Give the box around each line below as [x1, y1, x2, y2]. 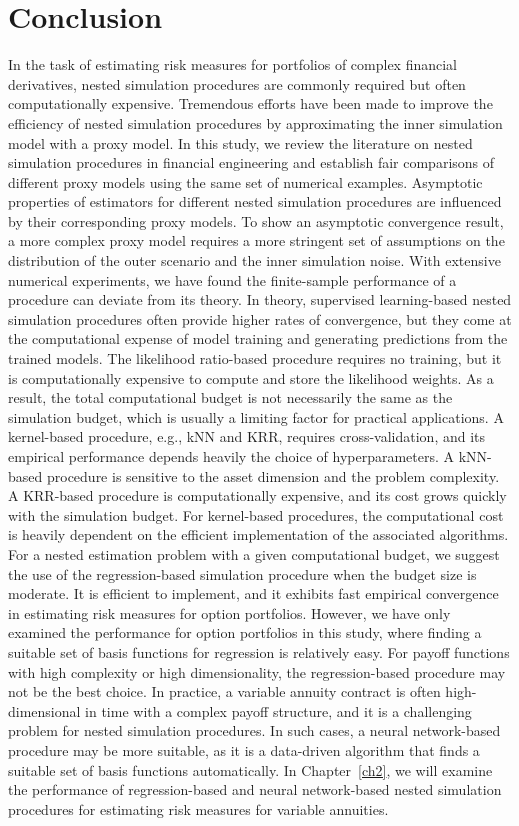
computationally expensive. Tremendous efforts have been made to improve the [8, 93, 493, 114]
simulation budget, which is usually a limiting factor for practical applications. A [8, 406, 504, 427]
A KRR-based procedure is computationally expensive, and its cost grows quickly [8, 485, 507, 506]
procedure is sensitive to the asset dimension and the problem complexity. [46, 465, 500, 486]
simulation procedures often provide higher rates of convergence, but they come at [8, 308, 512, 329]
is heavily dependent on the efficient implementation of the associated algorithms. [8, 524, 509, 545]
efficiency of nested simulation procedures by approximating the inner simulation [8, 112, 503, 133]
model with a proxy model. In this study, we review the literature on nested [8, 132, 473, 153]
